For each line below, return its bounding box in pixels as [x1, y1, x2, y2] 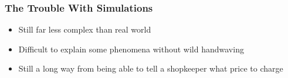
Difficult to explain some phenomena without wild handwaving [18, 42, 244, 55]
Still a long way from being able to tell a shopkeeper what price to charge [18, 62, 283, 75]
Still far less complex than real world [18, 23, 151, 36]
